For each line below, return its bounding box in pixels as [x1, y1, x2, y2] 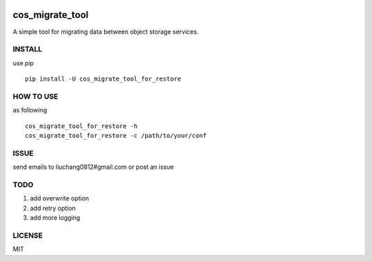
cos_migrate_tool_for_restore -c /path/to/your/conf [25, 132, 207, 139]
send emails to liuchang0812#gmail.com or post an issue [12, 163, 174, 171]
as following [12, 106, 48, 114]
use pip [12, 59, 34, 67]
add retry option [30, 204, 76, 212]
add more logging [30, 213, 81, 222]
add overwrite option [30, 194, 90, 202]
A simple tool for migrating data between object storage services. [12, 28, 199, 36]
